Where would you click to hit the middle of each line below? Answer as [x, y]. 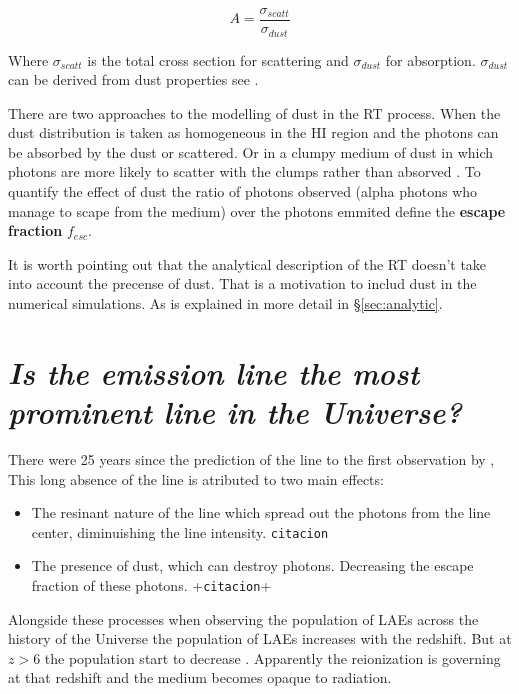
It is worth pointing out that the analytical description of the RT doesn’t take [247, 263]
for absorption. [430, 59]
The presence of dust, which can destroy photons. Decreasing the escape [252, 565]
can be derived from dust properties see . [133, 79]
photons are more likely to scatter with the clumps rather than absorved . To [244, 171]
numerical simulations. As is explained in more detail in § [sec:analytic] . [225, 303]
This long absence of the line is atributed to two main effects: [196, 478]
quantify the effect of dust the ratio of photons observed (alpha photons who [243, 191]
